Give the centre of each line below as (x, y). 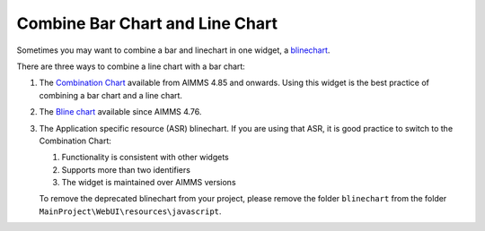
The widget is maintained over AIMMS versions (149, 183)
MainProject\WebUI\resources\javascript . (130, 211)
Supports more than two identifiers (126, 169)
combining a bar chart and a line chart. (111, 95)
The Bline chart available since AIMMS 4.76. (120, 112)
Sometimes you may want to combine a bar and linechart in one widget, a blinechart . (173, 50)
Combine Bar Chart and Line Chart (147, 23)
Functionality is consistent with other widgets (145, 158)
